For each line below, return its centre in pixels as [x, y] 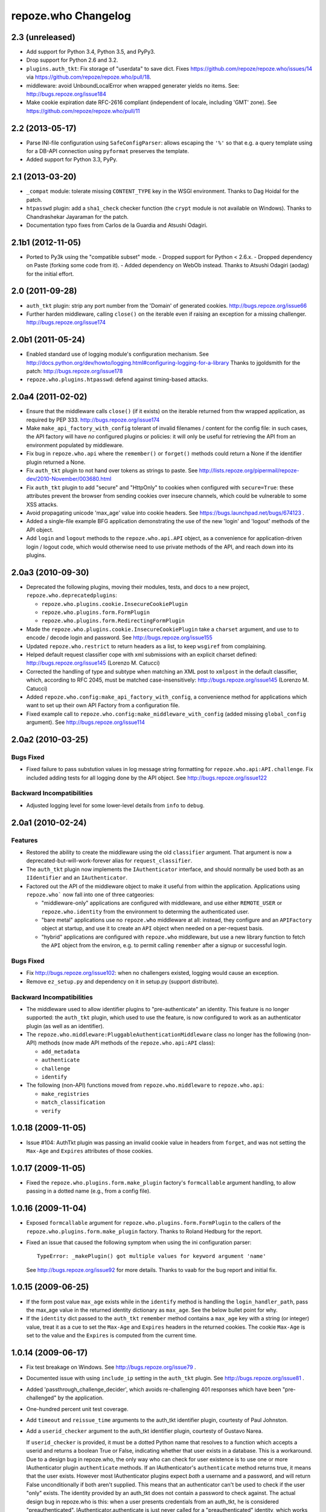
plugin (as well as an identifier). [65, 1026]
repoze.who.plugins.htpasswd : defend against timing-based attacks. [117, 380]
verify [51, 1111]
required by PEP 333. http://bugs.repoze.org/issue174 [93, 420]
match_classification [73, 1103]
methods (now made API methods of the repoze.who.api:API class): [127, 1043]
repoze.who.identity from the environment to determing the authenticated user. [145, 911]
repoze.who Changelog [71, 16]
